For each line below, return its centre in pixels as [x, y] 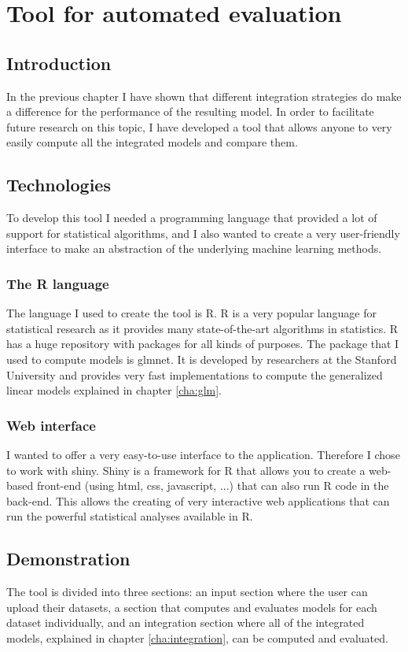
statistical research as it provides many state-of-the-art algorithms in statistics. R [202, 328]
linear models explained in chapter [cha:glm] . [114, 390]
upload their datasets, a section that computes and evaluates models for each [192, 607]
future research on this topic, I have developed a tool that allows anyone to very [199, 126]
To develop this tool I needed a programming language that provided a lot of [192, 218]
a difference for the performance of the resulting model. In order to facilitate [190, 111]
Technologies [59, 185]
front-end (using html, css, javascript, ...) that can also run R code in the [213, 485]
